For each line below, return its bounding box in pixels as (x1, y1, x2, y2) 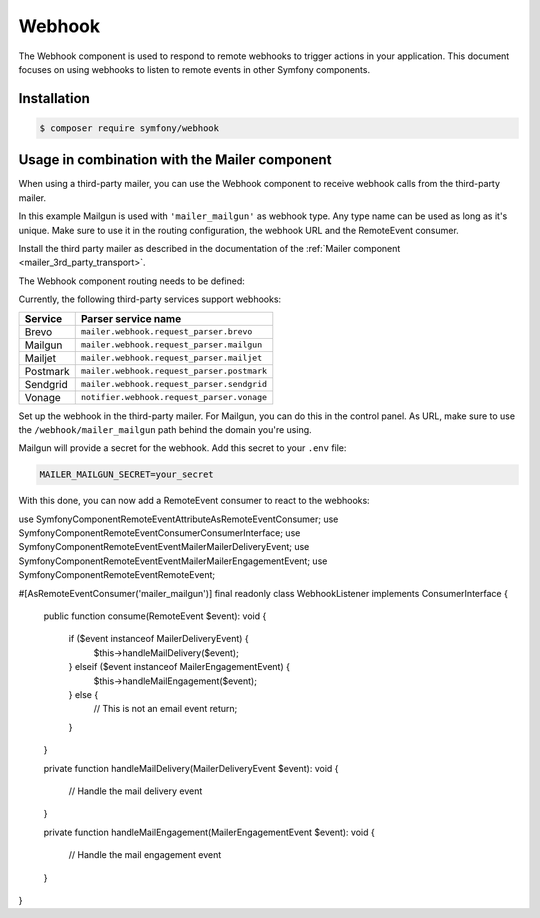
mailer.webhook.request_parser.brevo (80, 326, 253, 337)
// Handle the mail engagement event (68, 849, 222, 861)
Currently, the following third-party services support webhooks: (18, 293, 282, 305)
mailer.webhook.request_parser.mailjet (80, 353, 263, 364)
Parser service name (80, 311, 182, 325)
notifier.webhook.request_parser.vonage (80, 392, 268, 403)
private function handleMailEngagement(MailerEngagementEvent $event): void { (43, 826, 375, 838)
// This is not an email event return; (93, 703, 238, 715)
